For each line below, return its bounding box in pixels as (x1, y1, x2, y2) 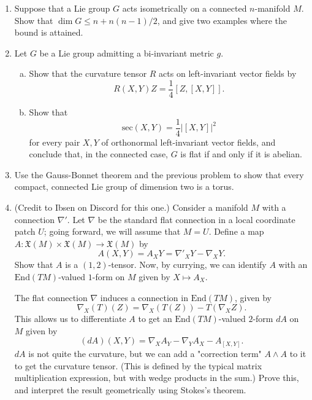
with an (278, 258, 308, 271)
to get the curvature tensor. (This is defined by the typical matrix (14, 359, 262, 372)
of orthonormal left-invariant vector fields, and (101, 135, 276, 148)
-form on (92, 270, 125, 283)
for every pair (29, 135, 80, 148)
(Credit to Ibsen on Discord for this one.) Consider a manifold (14, 201, 248, 214)
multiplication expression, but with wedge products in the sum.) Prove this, (14, 371, 299, 384)
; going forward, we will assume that (44, 225, 181, 238)
